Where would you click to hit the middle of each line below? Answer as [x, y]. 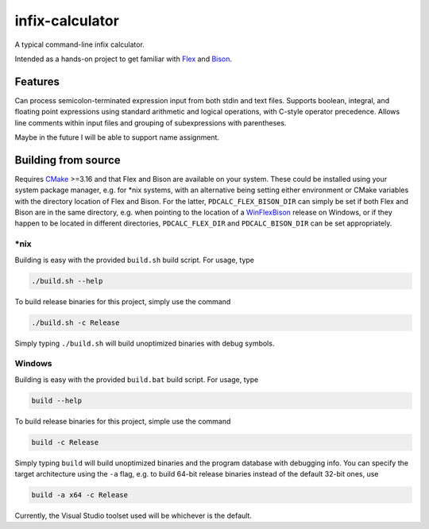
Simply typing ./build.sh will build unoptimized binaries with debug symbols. [145, 343]
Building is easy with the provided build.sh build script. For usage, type [134, 260]
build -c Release [65, 442]
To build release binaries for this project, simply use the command [123, 301]
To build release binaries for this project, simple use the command [123, 421]
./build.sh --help [67, 281]
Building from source [68, 160]
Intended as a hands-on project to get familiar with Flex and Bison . [124, 59]
